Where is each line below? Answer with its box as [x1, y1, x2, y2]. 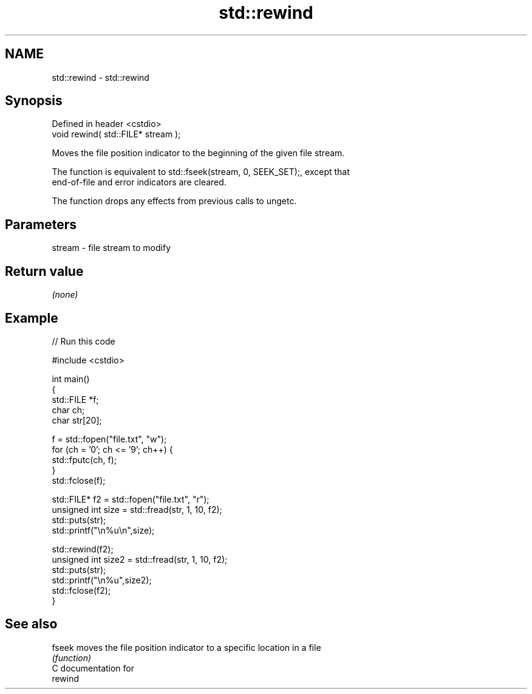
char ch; [52, 404, 85, 415]
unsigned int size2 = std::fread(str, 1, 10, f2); [52, 554, 228, 565]
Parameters [5, 216, 77, 232]
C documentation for [52, 662, 135, 673]
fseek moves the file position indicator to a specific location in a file [52, 642, 321, 653]
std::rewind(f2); [52, 543, 114, 554]
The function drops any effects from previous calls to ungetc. [52, 196, 297, 207]
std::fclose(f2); [52, 585, 111, 596]
